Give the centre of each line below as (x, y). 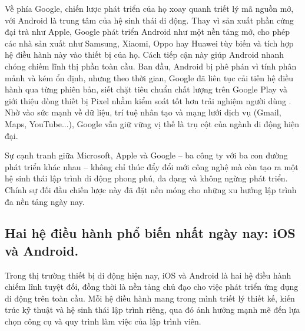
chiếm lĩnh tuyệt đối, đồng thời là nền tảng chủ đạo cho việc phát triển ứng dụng (152, 287)
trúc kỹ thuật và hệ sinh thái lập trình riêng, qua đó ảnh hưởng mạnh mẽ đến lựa (152, 310)
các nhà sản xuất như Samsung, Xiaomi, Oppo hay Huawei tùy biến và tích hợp (149, 43)
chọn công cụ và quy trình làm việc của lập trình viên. (103, 321)
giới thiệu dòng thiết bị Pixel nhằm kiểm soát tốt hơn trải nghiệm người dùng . (148, 100)
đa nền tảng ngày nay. (45, 201)
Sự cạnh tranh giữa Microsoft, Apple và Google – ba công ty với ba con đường (146, 155)
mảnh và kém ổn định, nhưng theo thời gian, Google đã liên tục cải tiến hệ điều (149, 77)
